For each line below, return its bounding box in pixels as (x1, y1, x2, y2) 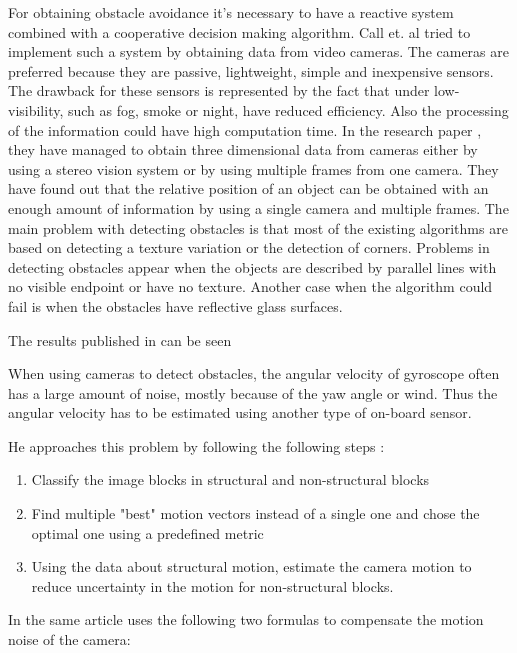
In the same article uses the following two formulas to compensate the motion (8, 609, 484, 630)
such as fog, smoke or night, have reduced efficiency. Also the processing (67, 99, 509, 120)
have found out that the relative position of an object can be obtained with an (8, 178, 489, 199)
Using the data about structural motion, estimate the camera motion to (31, 556, 472, 577)
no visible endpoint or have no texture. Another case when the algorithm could (8, 276, 493, 297)
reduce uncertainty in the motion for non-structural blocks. (31, 575, 394, 596)
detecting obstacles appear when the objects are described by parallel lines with (8, 256, 497, 277)
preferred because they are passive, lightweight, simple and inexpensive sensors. (8, 60, 494, 81)
